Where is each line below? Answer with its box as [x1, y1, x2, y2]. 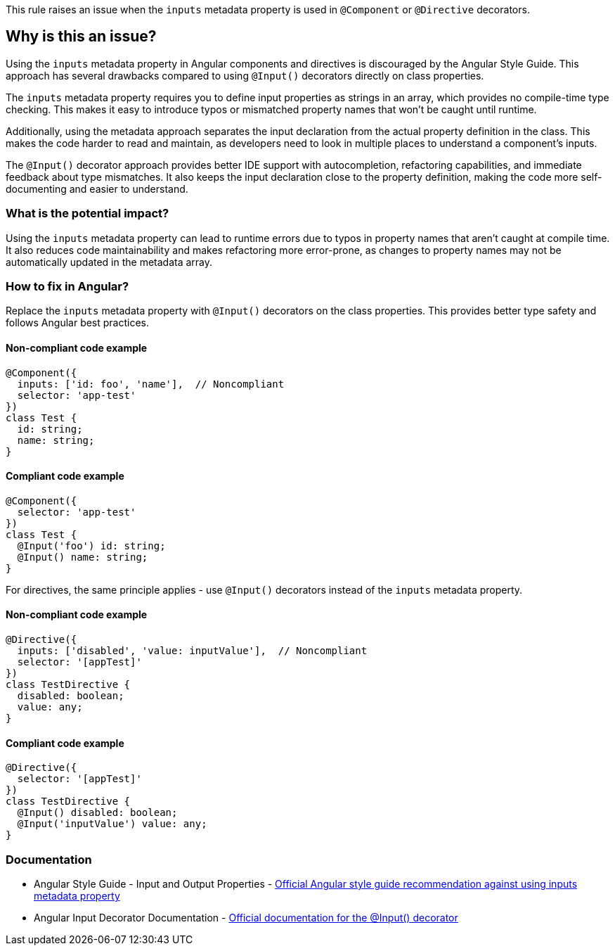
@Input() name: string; [17, 551, 148, 563]
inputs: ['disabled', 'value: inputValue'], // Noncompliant [17, 645, 368, 656]
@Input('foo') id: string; [17, 540, 166, 551]
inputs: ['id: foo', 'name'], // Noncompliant [17, 378, 285, 390]
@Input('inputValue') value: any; [17, 818, 207, 830]
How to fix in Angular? [6, 279, 129, 293]
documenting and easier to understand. [6, 182, 188, 195]
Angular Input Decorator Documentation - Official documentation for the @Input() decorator [34, 911, 458, 924]
